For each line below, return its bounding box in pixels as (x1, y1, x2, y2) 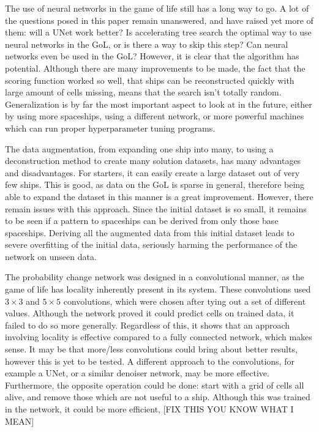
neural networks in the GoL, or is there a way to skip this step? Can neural (5, 37, 288, 50)
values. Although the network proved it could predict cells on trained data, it (5, 307, 295, 319)
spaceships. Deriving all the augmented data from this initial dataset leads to (5, 226, 295, 239)
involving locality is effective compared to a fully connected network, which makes (5, 330, 312, 343)
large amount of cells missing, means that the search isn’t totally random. (5, 86, 282, 99)
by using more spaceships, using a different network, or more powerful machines (5, 110, 304, 122)
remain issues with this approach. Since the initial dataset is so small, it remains (5, 202, 307, 215)
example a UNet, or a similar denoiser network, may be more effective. (5, 367, 269, 379)
